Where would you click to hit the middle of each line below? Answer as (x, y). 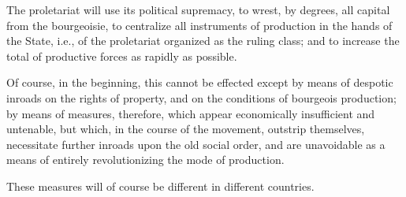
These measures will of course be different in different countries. (160, 186)
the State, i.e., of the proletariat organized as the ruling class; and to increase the (203, 41)
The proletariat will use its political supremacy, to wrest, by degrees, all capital (198, 9)
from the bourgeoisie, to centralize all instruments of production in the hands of (199, 25)
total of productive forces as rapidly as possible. (122, 56)
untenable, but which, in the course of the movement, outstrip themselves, (186, 129)
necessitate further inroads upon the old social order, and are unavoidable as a (196, 144)
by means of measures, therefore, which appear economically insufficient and (191, 113)
